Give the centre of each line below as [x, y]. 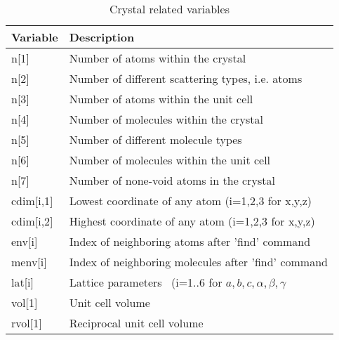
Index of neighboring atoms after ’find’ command [190, 241]
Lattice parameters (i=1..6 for [146, 282]
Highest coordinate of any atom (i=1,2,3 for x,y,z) [192, 221]
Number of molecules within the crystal [166, 119]
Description [102, 37]
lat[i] [23, 282]
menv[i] [29, 262]
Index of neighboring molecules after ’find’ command [198, 262]
